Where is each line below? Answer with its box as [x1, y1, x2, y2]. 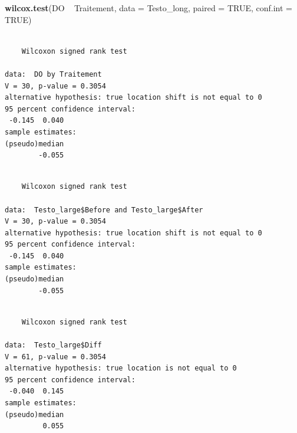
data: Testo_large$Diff [5, 341, 102, 350]
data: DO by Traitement [5, 70, 102, 78]
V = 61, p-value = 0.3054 [5, 352, 106, 361]
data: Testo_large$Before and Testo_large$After [5, 205, 203, 214]
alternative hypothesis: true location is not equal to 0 [5, 364, 237, 373]
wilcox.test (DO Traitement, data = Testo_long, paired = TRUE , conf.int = [5, 2, 292, 14]
